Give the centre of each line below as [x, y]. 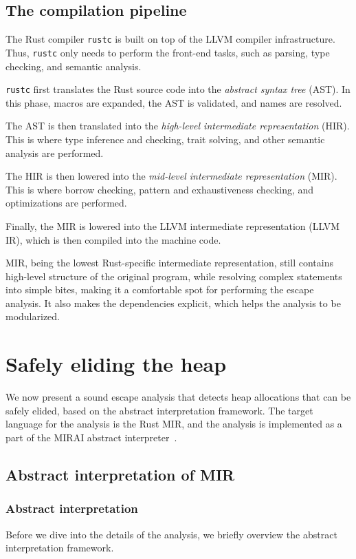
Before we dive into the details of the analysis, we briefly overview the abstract [171, 534]
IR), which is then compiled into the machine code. [113, 239]
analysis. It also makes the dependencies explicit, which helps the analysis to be [173, 303]
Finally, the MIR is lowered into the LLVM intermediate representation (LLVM [173, 225]
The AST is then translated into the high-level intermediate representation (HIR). [178, 126]
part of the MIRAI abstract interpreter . [91, 437]
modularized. [33, 316]
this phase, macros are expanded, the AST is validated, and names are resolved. [174, 102]
